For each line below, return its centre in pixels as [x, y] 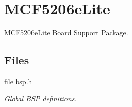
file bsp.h [18, 81]
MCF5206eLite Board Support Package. [66, 33]
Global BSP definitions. [40, 98]
